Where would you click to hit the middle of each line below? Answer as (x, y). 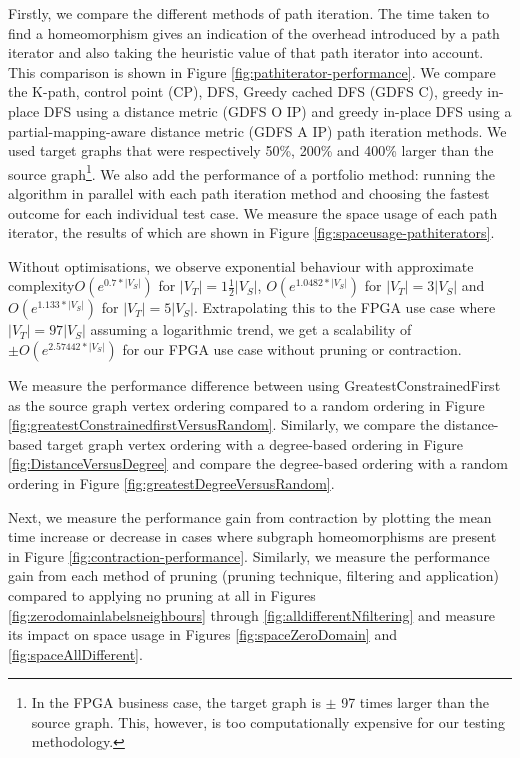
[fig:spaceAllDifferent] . (75, 653)
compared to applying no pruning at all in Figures (162, 594)
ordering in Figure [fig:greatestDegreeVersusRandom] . (171, 482)
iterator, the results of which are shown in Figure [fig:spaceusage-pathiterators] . (251, 232)
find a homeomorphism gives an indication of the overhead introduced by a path (254, 32)
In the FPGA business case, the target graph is (176, 702)
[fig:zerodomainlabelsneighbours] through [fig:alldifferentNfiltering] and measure (252, 614)
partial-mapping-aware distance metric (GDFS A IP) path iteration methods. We (257, 130)
